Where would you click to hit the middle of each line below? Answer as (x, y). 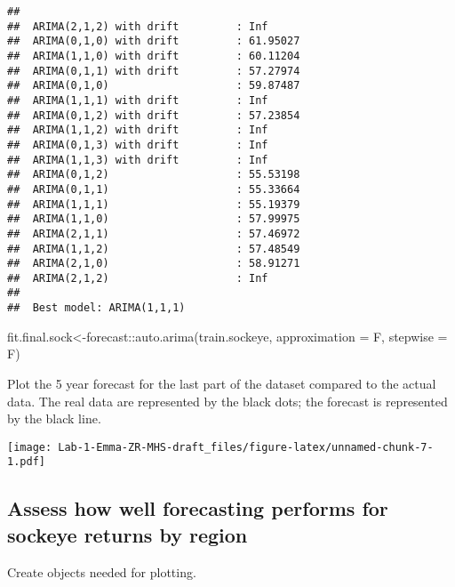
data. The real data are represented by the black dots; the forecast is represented (227, 401)
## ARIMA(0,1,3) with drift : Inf (138, 145)
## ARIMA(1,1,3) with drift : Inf (138, 160)
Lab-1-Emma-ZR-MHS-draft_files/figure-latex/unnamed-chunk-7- (246, 447)
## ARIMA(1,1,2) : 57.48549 (154, 249)
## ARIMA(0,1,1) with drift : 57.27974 (154, 71)
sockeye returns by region (128, 534)
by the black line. (54, 418)
